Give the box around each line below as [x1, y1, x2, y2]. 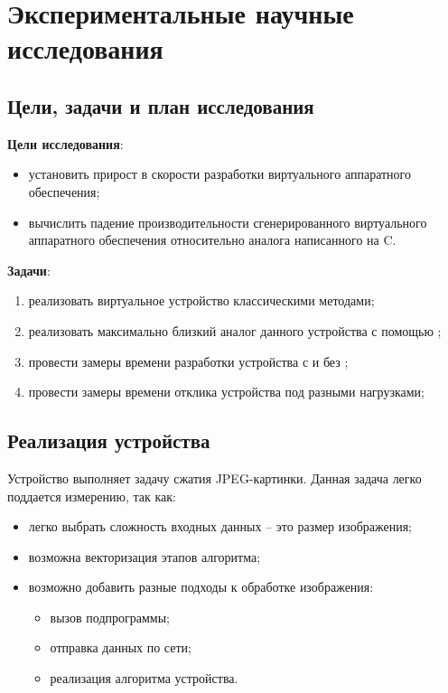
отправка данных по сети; [50, 638, 191, 657]
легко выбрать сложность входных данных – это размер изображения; [28, 517, 412, 536]
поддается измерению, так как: [7, 486, 176, 505]
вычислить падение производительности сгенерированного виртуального [28, 212, 427, 231]
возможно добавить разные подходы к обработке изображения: [28, 577, 374, 596]
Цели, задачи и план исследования [7, 91, 314, 119]
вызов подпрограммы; [50, 607, 171, 626]
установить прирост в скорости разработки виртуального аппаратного [28, 164, 411, 183]
